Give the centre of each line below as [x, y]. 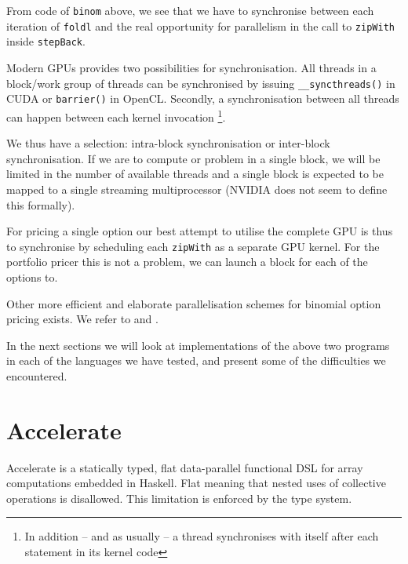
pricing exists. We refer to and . [82, 319]
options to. [32, 277]
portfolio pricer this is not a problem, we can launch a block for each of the [187, 262]
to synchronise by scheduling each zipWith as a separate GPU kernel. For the [193, 246]
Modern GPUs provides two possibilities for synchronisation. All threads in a [191, 67]
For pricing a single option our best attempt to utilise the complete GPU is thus [200, 231]
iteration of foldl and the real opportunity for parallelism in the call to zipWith [200, 25]
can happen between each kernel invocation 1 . [116, 115]
